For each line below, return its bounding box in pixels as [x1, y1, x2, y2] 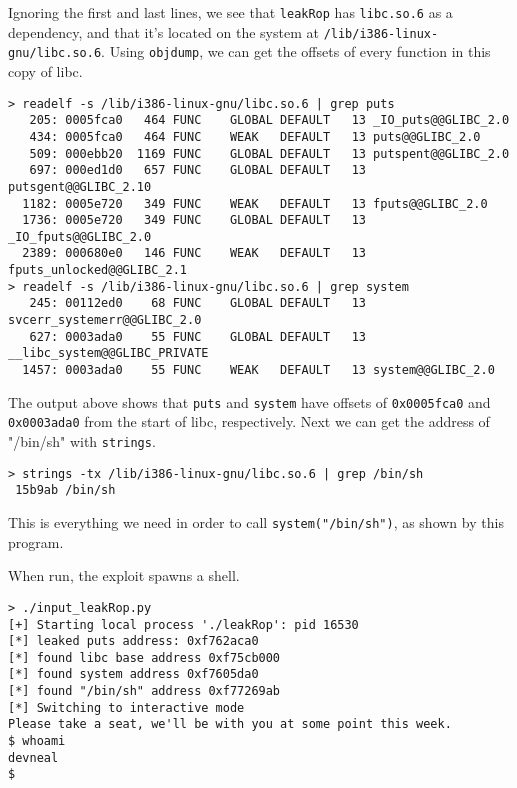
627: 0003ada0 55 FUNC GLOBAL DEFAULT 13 [29, 329, 366, 344]
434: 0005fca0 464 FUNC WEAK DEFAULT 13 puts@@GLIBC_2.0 [29, 129, 481, 144]
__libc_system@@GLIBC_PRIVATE [8, 346, 209, 361]
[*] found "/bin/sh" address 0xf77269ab [8, 684, 281, 699]
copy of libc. [8, 60, 83, 81]
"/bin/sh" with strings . [8, 431, 156, 452]
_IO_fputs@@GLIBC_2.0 [8, 229, 152, 244]
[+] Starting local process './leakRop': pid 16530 [8, 617, 359, 632]
